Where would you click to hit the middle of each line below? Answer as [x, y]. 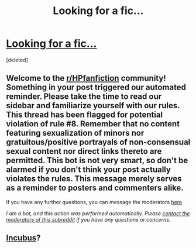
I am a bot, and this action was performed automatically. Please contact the [98, 213]
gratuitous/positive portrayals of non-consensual [98, 142]
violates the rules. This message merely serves [94, 179]
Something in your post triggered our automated [96, 87]
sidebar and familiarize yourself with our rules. [93, 106]
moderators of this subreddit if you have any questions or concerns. [88, 219]
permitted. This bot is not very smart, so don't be [97, 161]
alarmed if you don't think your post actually [89, 170]
